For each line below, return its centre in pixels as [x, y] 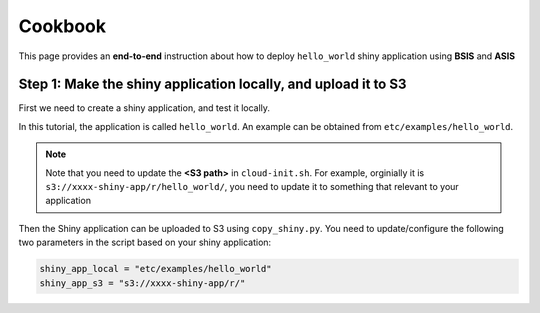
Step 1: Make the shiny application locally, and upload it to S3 [212, 84]
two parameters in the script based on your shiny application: [145, 242]
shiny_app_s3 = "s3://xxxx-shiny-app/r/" [142, 283]
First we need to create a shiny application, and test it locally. [144, 108]
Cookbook [62, 26]
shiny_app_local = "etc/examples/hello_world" [155, 269]
